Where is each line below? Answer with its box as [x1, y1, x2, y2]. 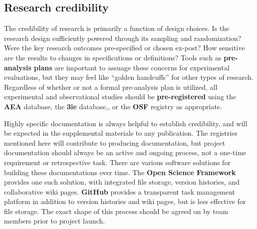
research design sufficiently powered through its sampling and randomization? [4, 32, 242, 43]
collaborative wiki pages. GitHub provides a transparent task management [4, 186, 236, 197]
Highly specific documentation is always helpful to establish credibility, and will [4, 118, 248, 128]
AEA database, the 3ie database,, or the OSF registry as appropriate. [4, 101, 222, 111]
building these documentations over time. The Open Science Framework [4, 167, 236, 177]
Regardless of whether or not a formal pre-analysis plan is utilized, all [4, 81, 218, 92]
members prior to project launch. [4, 216, 105, 226]
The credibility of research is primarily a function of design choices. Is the [4, 23, 230, 33]
